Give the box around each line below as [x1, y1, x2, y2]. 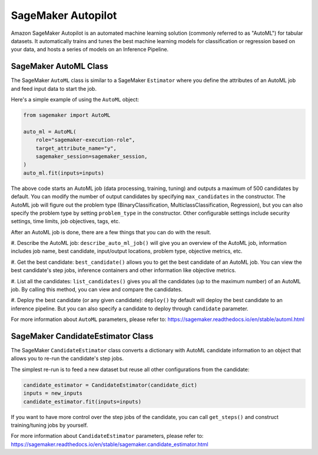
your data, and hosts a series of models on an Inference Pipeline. [11, 46, 169, 53]
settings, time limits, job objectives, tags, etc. [11, 218, 120, 225]
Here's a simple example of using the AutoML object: [11, 96, 140, 103]
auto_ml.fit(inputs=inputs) [23, 169, 104, 176]
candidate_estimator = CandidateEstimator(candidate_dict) [23, 381, 197, 388]
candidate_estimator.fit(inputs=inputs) [23, 398, 141, 405]
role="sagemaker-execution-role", [35, 136, 135, 143]
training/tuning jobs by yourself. [11, 422, 88, 429]
